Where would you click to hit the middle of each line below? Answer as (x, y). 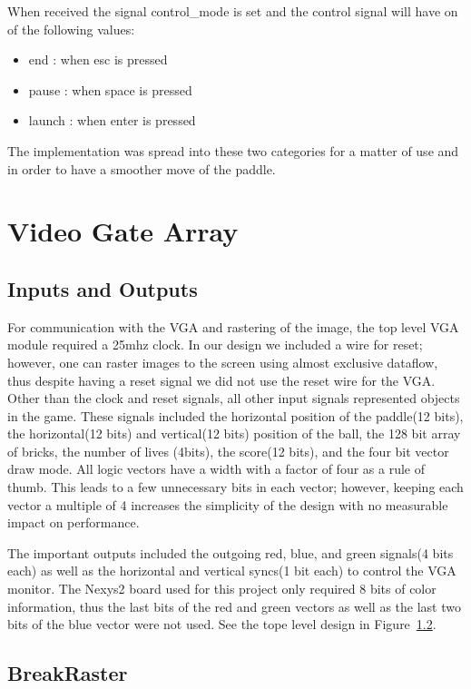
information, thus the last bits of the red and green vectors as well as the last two (234, 606)
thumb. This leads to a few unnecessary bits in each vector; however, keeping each (235, 487)
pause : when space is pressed (110, 89)
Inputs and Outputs (103, 288)
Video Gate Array (123, 231)
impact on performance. (74, 522)
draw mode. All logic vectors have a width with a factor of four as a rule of (216, 469)
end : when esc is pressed (98, 59)
